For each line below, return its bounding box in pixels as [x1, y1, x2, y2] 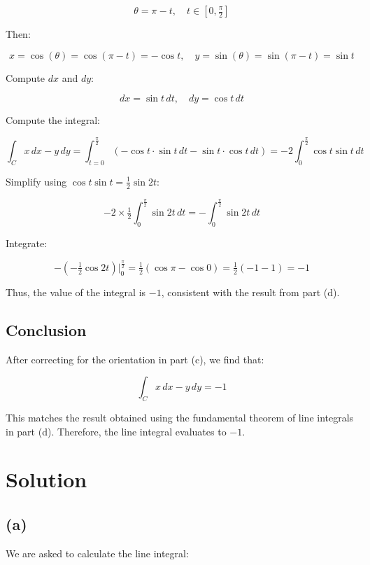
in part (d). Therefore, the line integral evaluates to [6, 424, 227, 438]
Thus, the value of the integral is [6, 284, 146, 299]
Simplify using [6, 174, 67, 188]
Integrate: [6, 235, 48, 250]
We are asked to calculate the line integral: [6, 545, 189, 560]
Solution [6, 465, 87, 494]
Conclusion [6, 319, 87, 340]
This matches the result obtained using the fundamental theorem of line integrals [6, 410, 354, 425]
